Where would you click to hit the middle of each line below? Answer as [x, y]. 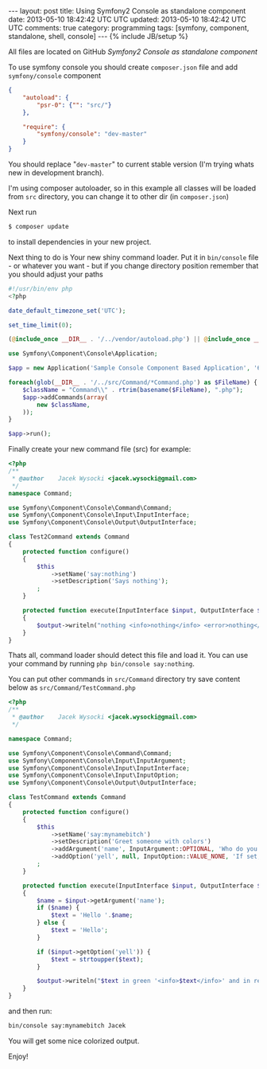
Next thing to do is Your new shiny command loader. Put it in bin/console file [133, 257]
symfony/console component [55, 76]
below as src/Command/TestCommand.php [72, 687]
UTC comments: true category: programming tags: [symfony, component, [129, 28]
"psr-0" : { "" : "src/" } [74, 105]
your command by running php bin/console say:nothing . [101, 664]
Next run [23, 212]
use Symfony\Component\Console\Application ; [83, 354]
